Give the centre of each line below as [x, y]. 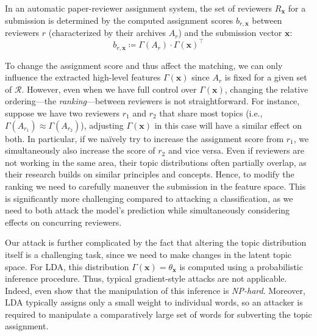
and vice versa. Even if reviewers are [236, 150]
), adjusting [102, 125]
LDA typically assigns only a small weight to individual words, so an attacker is [154, 302]
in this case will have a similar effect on [228, 125]
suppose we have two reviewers [62, 113]
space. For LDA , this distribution [67, 266]
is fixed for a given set [266, 77]
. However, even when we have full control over [109, 89]
